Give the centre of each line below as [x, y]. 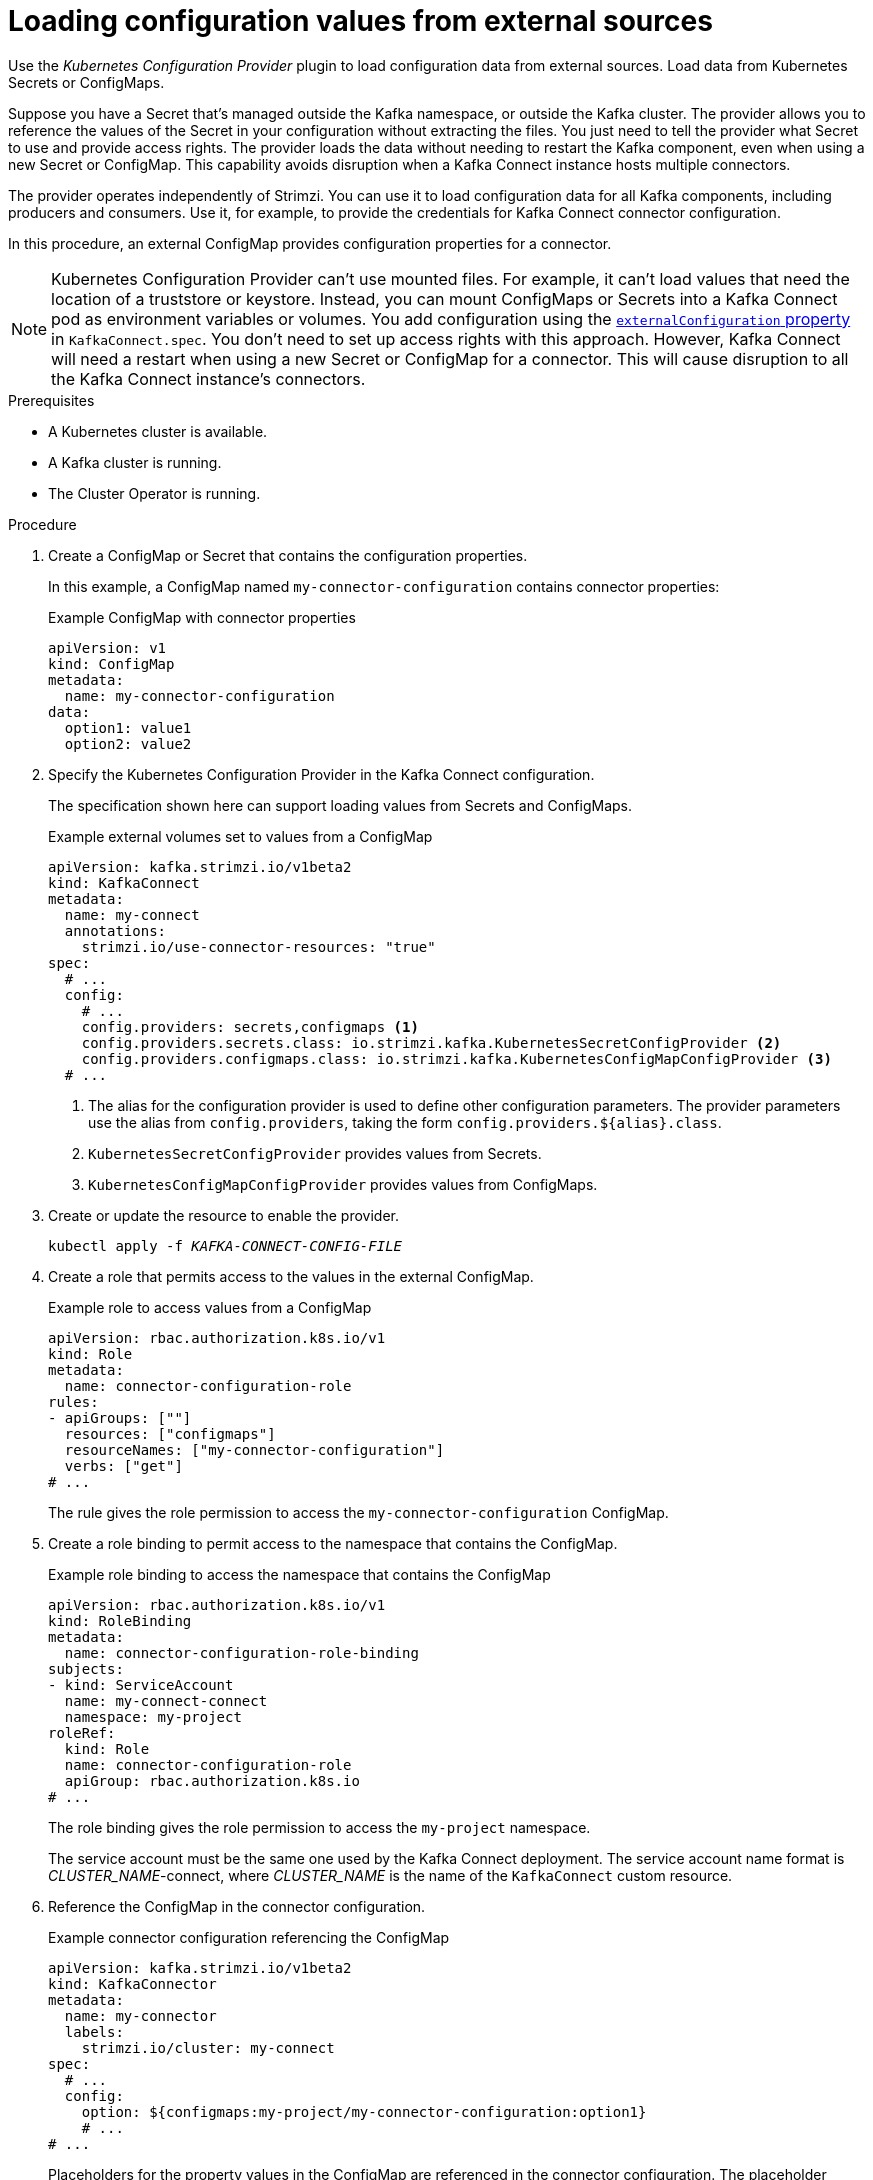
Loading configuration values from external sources [360, 21]
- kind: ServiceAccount [141, 1684]
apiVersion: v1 [107, 647]
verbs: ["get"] [123, 1465]
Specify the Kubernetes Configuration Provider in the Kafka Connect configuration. [321, 774]
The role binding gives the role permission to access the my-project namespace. [319, 1827]
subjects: [86, 1668]
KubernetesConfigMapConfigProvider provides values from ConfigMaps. [343, 1184]
